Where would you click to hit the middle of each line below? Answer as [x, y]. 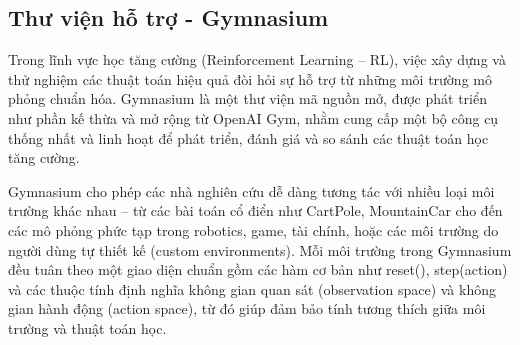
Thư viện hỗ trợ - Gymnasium [168, 17]
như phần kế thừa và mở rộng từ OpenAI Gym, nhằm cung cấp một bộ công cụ [253, 117]
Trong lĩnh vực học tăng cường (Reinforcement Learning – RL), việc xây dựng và [257, 59]
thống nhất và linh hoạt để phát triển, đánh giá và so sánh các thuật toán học [248, 137]
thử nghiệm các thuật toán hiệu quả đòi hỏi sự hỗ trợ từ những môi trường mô [250, 78]
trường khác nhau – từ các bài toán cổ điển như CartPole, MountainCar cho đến [255, 210]
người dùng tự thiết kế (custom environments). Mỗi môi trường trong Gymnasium [260, 249]
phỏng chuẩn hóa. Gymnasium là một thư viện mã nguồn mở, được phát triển [247, 98]
